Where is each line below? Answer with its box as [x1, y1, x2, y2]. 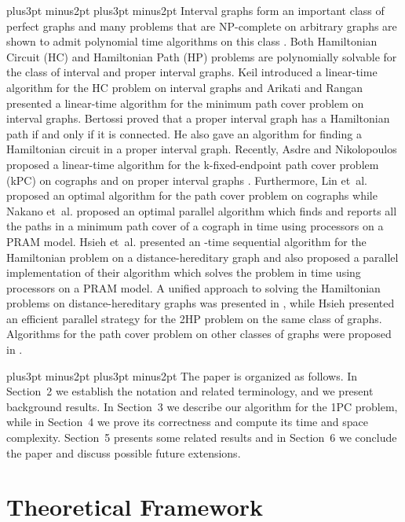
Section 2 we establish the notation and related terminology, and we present [6, 383, 374, 399]
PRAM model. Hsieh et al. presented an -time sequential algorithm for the [6, 233, 367, 249]
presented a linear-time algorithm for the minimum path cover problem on [6, 94, 364, 111]
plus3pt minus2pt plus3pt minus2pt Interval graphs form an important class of [6, 2, 385, 18]
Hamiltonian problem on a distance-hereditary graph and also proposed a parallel [6, 248, 399, 265]
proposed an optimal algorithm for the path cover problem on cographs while [6, 187, 378, 204]
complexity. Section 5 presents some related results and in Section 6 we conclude [6, 429, 397, 446]
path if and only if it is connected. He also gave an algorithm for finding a [6, 125, 362, 142]
